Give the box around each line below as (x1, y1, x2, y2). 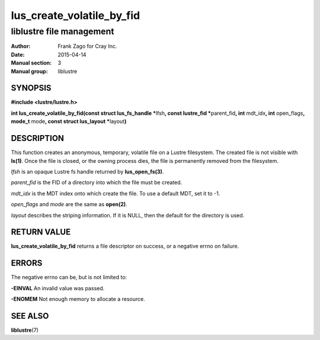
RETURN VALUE (11, 227, 71, 237)
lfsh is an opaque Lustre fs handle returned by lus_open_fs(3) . (11, 168, 164, 175)
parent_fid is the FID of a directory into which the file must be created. (11, 179, 183, 186)
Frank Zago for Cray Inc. (57, 43, 117, 50)
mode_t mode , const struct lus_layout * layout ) (11, 118, 127, 125)
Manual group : (11, 68, 48, 75)
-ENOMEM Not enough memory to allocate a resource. (11, 296, 145, 303)
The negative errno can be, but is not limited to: (11, 274, 127, 281)
